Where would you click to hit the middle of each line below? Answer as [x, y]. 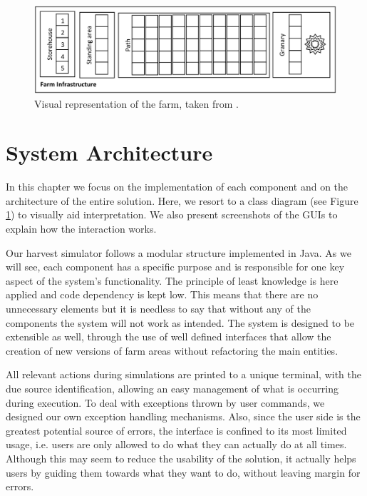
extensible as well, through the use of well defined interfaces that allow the [169, 336]
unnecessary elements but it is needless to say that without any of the [158, 309]
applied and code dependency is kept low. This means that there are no [162, 294]
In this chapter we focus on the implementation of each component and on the [177, 187]
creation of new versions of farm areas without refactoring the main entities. [172, 350]
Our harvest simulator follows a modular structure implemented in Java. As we [179, 252]
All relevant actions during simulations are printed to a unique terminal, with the [184, 374]
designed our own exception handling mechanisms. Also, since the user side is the [183, 416]
